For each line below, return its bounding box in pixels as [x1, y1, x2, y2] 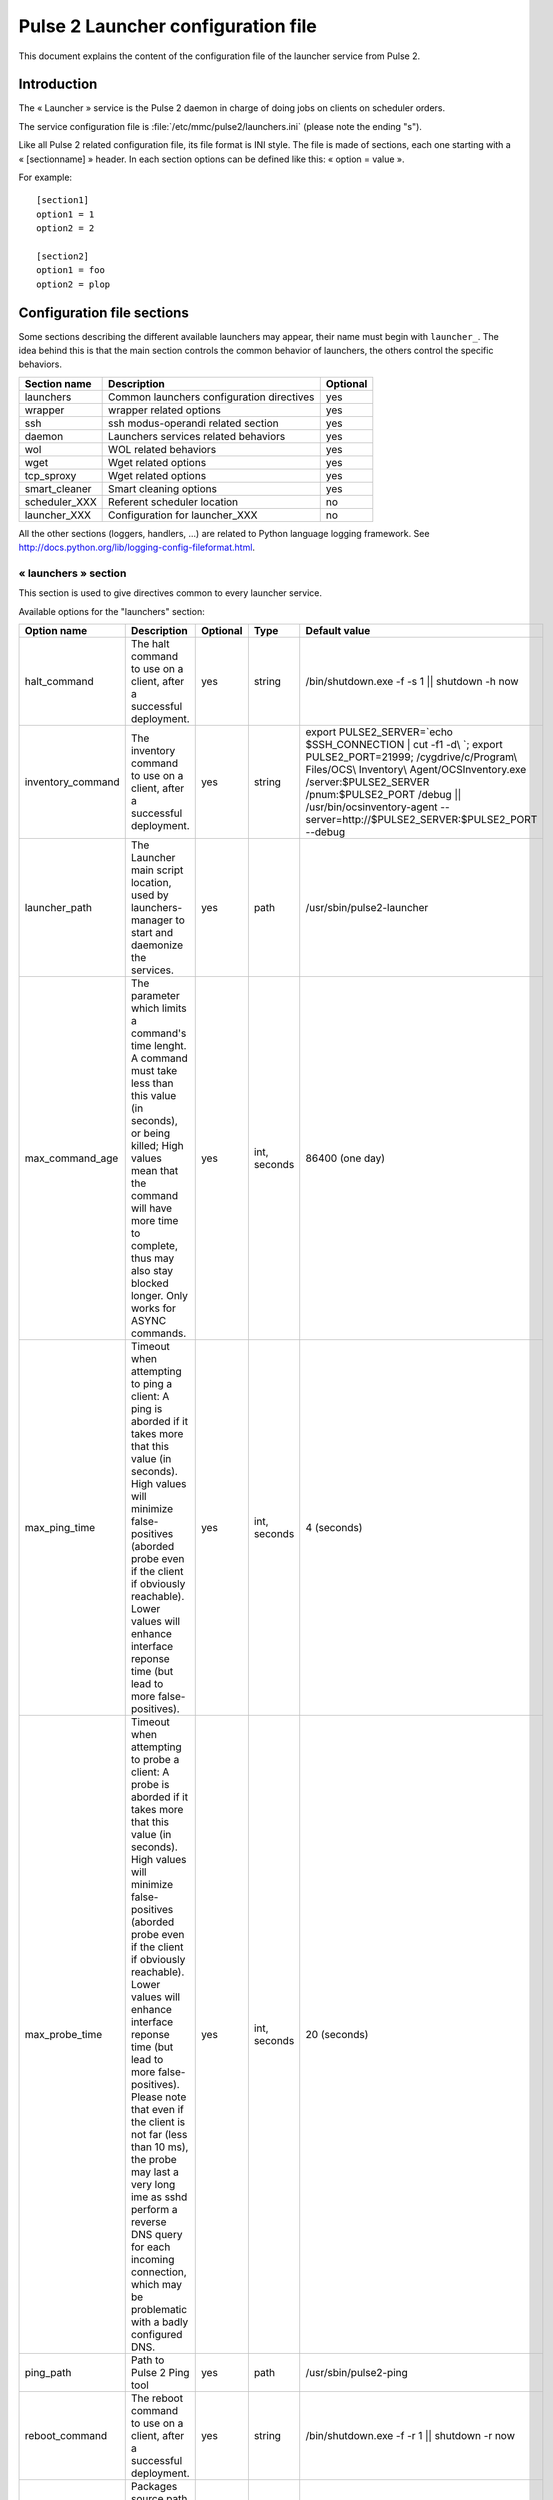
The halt [130, 637, 170, 651]
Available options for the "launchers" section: [18, 605, 205, 617]
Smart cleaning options [108, 481, 217, 495]
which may [130, 2278, 183, 2292]
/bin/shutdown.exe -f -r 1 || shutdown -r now [305, 2429, 515, 2443]
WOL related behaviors [108, 442, 217, 456]
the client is [130, 2115, 185, 2129]
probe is [130, 1778, 170, 1792]
